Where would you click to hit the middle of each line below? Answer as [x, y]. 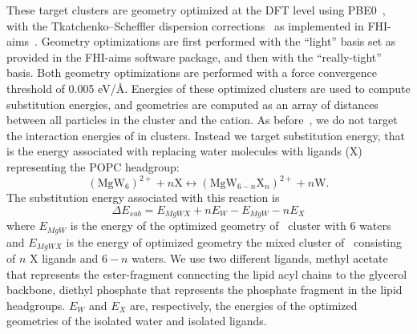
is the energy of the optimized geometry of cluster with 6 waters [231, 225]
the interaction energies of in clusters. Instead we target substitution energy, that [206, 135]
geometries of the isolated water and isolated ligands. [137, 321]
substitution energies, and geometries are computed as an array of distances [192, 104]
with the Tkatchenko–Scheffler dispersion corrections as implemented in [185, 25]
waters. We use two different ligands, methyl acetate [260, 258]
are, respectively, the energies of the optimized [244, 305]
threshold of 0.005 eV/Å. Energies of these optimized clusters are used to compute [208, 88]
